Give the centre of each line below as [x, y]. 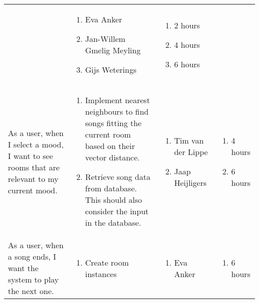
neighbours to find [117, 111]
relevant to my [33, 178]
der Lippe [191, 151]
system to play [33, 279]
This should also [114, 200]
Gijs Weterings [111, 70]
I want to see [31, 155]
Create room [107, 262]
